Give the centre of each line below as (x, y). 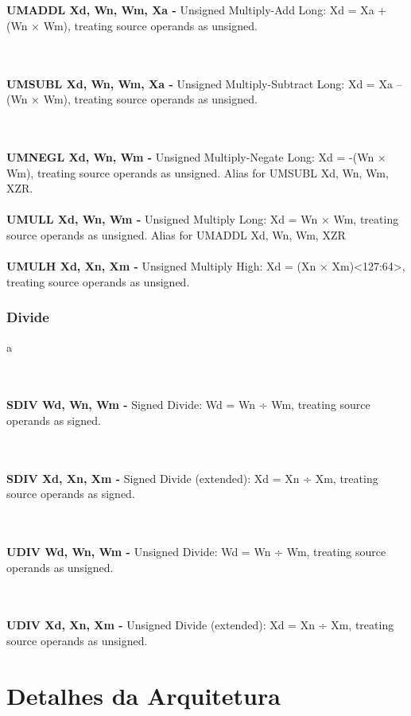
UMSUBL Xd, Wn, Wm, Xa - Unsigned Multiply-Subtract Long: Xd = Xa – (204, 83)
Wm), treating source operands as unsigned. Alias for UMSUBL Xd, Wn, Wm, (198, 172)
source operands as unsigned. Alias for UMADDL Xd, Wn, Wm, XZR (176, 234)
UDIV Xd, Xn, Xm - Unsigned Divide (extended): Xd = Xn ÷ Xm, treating (200, 625)
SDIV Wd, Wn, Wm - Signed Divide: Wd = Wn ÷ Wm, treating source (188, 405)
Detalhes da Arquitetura (143, 695)
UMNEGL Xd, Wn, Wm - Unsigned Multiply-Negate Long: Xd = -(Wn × (196, 156)
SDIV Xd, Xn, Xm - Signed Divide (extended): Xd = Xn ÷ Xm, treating (192, 478)
